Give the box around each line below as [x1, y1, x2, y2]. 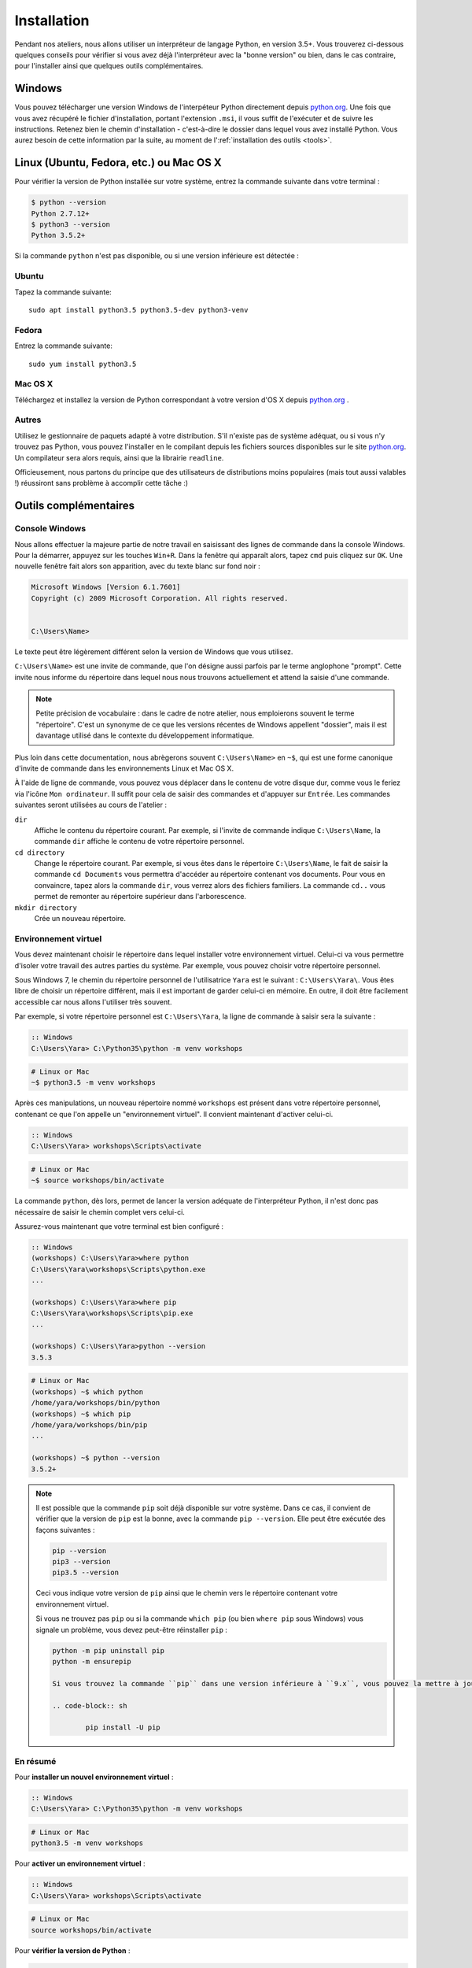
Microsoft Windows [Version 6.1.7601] [31, 583, 181, 592]
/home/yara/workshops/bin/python [31, 1398, 160, 1408]
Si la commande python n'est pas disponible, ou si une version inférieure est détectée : [14, 251, 299, 261]
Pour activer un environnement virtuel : [14, 1859, 146, 1869]
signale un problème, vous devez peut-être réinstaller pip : [35, 1625, 228, 1634]
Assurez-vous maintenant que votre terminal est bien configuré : [14, 1221, 224, 1231]
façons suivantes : [35, 1525, 95, 1534]
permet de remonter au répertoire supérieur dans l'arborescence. [34, 892, 247, 901]
